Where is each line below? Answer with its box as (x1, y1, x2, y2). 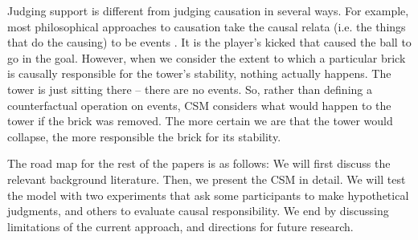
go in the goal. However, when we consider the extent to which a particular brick (7, 49, 406, 66)
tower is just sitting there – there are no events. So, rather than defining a (7, 80, 372, 97)
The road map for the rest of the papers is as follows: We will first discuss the (7, 155, 391, 172)
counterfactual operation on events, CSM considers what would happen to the (7, 96, 391, 113)
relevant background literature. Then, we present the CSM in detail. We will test (7, 170, 406, 187)
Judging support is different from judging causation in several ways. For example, (7, 2, 409, 18)
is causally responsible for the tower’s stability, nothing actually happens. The (7, 65, 391, 82)
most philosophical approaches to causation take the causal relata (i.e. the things (7, 18, 406, 35)
